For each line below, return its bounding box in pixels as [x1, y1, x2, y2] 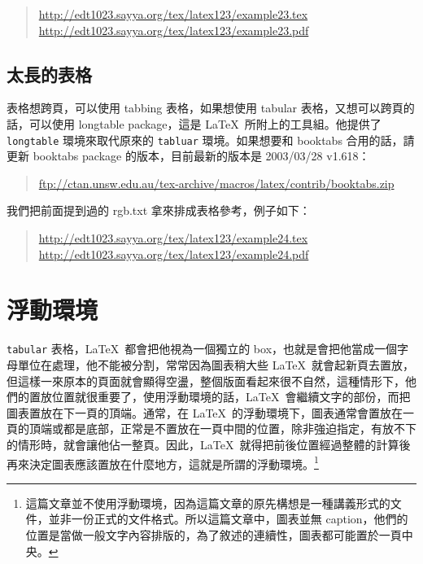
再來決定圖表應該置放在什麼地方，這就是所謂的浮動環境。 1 [7, 453, 319, 472]
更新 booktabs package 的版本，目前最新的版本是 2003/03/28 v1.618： [7, 147, 370, 164]
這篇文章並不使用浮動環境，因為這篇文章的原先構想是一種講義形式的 [25, 494, 390, 511]
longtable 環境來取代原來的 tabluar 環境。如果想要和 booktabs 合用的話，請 [7, 131, 415, 148]
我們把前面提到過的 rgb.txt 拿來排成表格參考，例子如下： [7, 202, 311, 219]
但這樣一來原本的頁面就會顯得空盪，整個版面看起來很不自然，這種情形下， [7, 372, 405, 389]
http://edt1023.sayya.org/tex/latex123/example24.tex [38, 230, 308, 247]
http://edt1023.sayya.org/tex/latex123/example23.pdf [38, 21, 309, 38]
